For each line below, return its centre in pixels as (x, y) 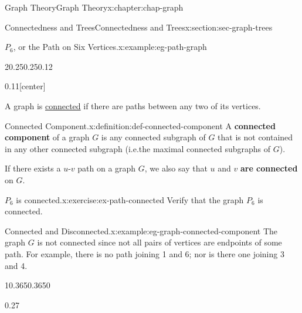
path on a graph (107, 168)
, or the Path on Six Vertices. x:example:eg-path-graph (110, 47)
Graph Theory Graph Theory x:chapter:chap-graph (94, 7)
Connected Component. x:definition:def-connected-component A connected (140, 125)
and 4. (16, 265)
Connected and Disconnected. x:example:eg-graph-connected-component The (141, 230)
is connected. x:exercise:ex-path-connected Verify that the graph (130, 199)
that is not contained (255, 137)
